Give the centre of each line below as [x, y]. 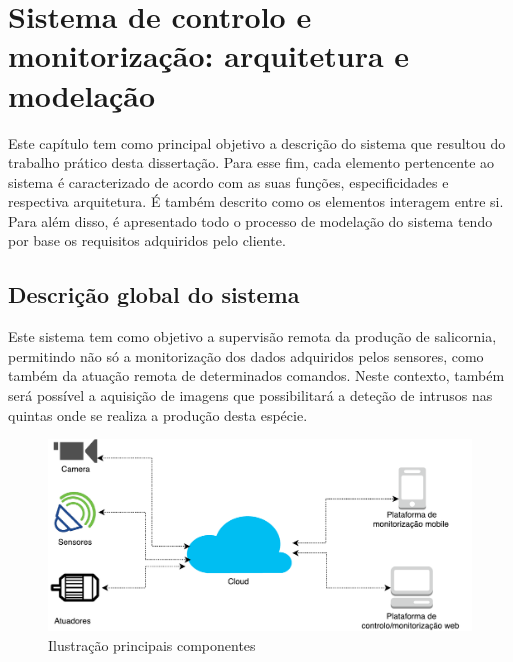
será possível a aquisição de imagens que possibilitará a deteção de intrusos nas [250, 395]
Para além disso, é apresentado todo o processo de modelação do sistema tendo [250, 220]
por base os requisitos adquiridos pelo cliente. [147, 240]
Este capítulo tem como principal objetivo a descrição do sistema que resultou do [257, 142]
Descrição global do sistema [154, 294]
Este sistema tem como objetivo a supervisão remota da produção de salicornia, [252, 336]
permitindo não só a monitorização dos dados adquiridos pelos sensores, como [246, 355]
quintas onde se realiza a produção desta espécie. [158, 414]
